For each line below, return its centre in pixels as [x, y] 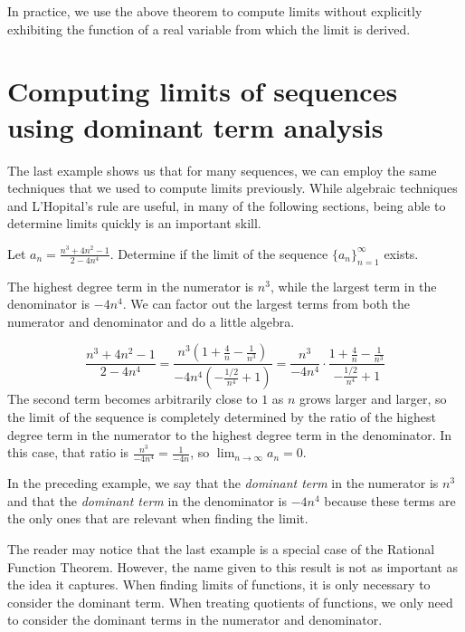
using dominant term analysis [195, 126]
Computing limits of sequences [203, 91]
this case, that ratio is [68, 452]
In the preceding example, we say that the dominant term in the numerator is [223, 483]
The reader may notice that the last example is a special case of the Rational [221, 549]
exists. [401, 253]
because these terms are [390, 500]
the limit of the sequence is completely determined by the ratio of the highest [222, 416]
